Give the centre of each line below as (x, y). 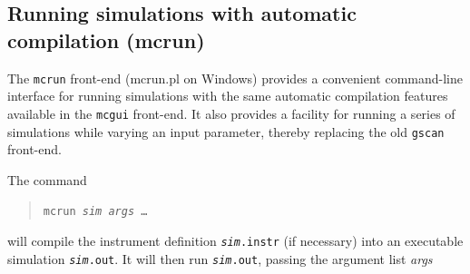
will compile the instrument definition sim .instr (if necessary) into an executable (235, 240)
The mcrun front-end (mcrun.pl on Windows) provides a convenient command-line (235, 78)
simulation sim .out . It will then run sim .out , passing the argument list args (220, 258)
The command (47, 179)
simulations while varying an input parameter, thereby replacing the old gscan (226, 131)
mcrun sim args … (95, 212)
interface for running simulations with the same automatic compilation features (228, 96)
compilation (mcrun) (106, 39)
